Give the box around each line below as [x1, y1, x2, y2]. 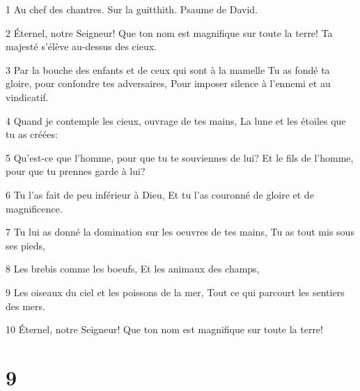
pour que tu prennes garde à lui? [6, 164, 146, 178]
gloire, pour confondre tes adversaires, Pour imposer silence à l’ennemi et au [6, 76, 331, 91]
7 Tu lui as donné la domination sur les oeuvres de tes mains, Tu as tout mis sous [6, 224, 354, 239]
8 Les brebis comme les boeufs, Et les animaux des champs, [6, 261, 260, 276]
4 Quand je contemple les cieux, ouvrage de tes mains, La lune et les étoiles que [6, 113, 346, 128]
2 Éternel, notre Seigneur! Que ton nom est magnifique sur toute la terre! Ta [6, 25, 333, 40]
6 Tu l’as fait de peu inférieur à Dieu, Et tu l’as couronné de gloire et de [6, 187, 314, 201]
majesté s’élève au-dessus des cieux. [6, 39, 157, 54]
